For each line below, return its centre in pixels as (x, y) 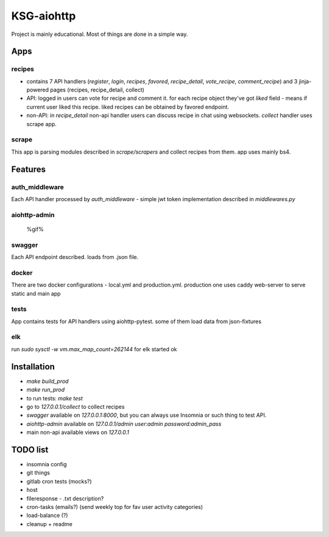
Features (28, 169)
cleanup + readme (50, 524)
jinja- (305, 81)
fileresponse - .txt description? (65, 498)
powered (37, 90)
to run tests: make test (55, 398)
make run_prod (46, 389)
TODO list (30, 450)
